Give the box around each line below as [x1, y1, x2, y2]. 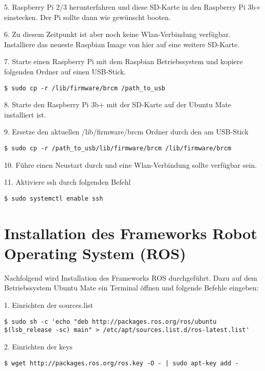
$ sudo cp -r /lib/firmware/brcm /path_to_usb [4, 84, 165, 92]
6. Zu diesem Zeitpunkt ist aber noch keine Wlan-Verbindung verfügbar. [4, 29, 231, 40]
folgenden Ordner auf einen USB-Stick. [4, 66, 126, 76]
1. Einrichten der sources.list [4, 300, 93, 310]
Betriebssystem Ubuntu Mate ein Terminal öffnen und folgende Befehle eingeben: [4, 282, 259, 293]
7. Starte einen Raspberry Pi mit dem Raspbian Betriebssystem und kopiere [4, 56, 243, 67]
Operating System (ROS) [4, 242, 186, 263]
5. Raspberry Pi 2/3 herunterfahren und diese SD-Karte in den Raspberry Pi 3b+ [4, 2, 261, 12]
